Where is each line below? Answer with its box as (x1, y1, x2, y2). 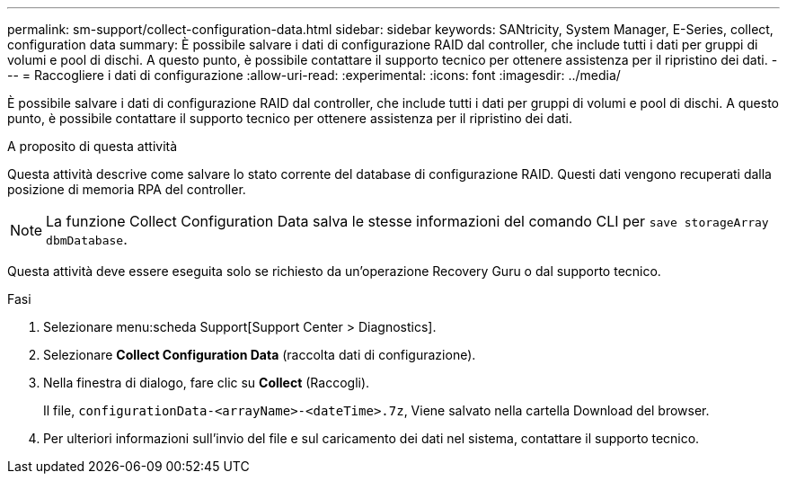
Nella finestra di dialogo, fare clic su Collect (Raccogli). (43, 375, 370, 390)
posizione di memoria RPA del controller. (7, 182, 246, 197)
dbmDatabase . (46, 230, 128, 248)
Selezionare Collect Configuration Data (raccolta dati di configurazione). (43, 347, 476, 362)
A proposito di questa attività (7, 138, 178, 154)
